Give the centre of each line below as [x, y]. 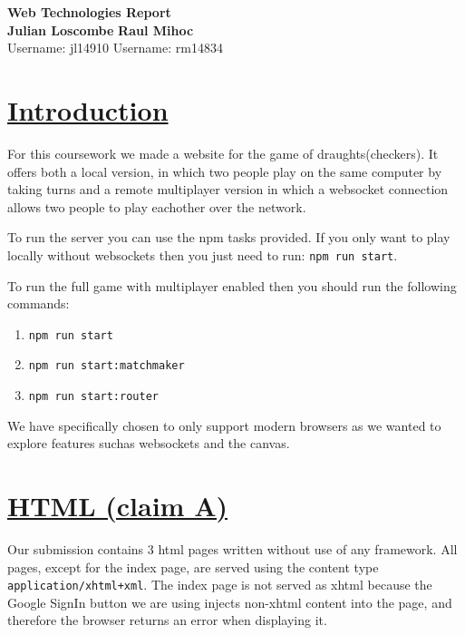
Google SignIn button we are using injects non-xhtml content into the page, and [230, 602]
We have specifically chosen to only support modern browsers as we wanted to [224, 425]
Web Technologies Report [89, 12]
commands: [39, 303]
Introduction [88, 109]
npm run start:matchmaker [107, 366]
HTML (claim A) [118, 506]
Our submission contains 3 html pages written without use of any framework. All [232, 549]
